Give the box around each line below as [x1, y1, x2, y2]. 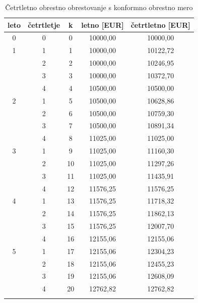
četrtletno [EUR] [130, 19, 190, 30]
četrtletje [28, 19, 60, 30]
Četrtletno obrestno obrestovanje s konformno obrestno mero [5, 2, 193, 12]
